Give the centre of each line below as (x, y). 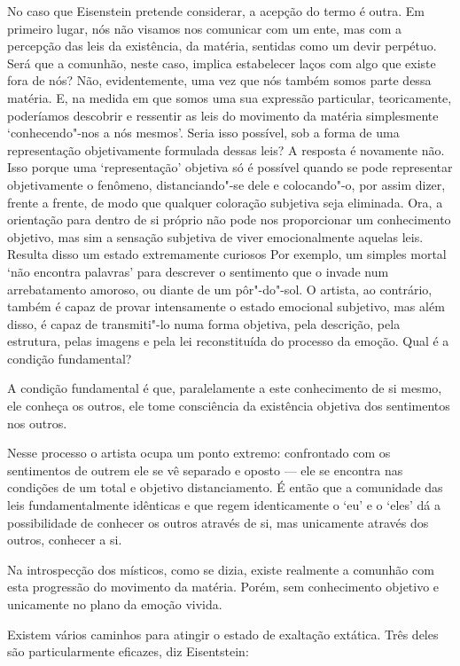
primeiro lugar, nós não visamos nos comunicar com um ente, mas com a (204, 28)
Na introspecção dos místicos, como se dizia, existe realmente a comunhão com (221, 569)
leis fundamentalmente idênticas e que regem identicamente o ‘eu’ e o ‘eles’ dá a (224, 505)
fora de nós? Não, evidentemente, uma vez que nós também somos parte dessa (219, 80)
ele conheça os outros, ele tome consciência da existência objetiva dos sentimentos (229, 406)
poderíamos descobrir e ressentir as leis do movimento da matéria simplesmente (223, 115)
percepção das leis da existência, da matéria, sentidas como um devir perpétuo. (222, 46)
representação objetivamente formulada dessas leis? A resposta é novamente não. (226, 149)
